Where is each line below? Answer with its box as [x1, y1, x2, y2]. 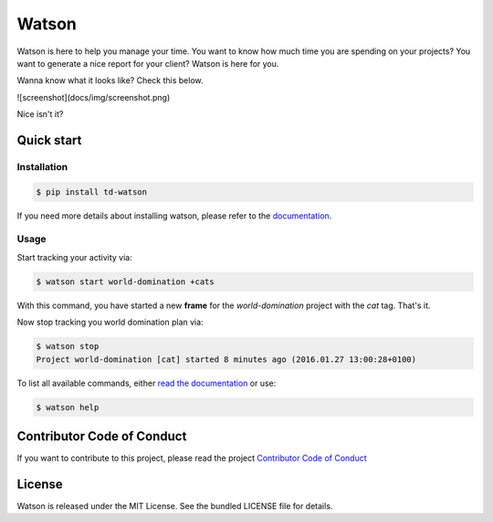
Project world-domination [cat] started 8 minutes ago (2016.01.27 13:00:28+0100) [36, 354, 417, 365]
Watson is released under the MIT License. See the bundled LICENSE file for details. [16, 500, 333, 511]
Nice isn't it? [16, 109, 64, 120]
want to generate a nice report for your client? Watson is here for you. [16, 58, 279, 69]
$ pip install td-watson [36, 186, 148, 197]
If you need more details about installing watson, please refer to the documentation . [16, 210, 332, 221]
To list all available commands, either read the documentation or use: [16, 378, 277, 389]
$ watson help [36, 402, 100, 412]
